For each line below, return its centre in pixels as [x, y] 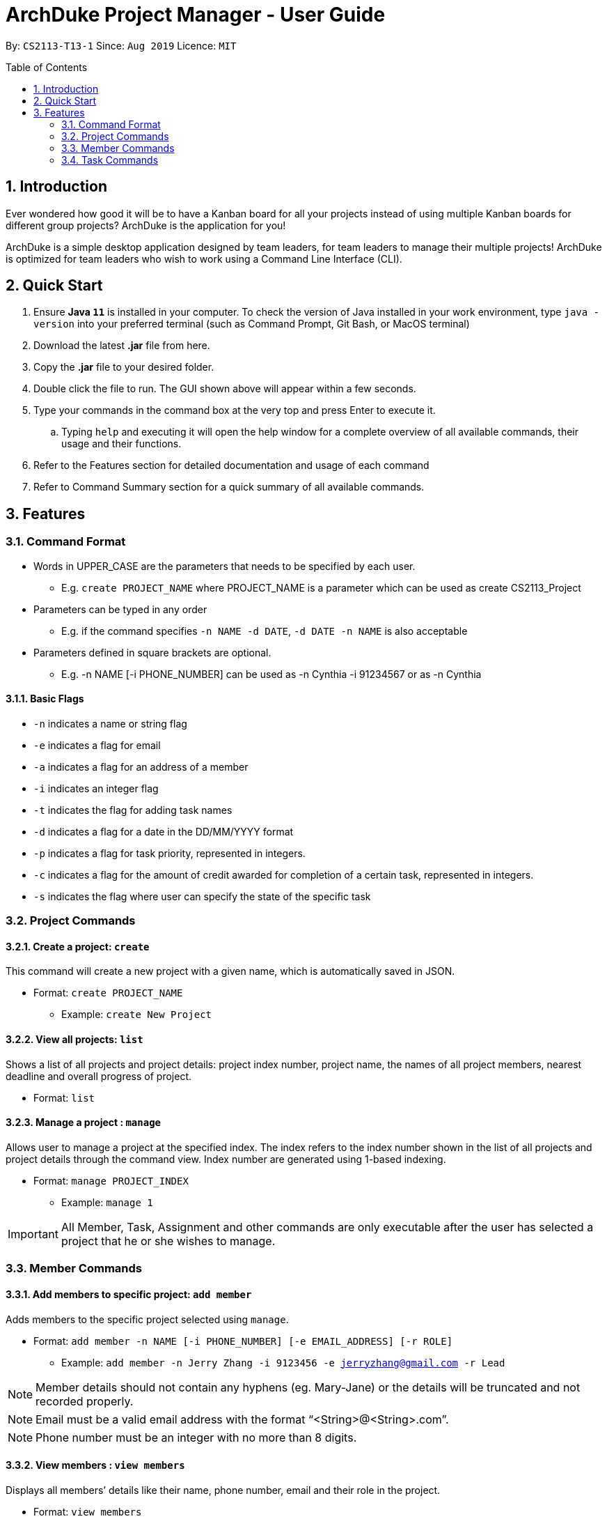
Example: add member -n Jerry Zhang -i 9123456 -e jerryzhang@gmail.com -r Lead [283, 1362]
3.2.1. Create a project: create [78, 946]
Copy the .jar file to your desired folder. [124, 367]
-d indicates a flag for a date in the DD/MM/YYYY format [164, 831]
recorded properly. [85, 1401]
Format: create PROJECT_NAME [108, 993]
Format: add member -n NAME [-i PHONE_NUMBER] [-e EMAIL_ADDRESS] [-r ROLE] [243, 1341]
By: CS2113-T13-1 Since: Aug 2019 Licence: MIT [121, 45]
